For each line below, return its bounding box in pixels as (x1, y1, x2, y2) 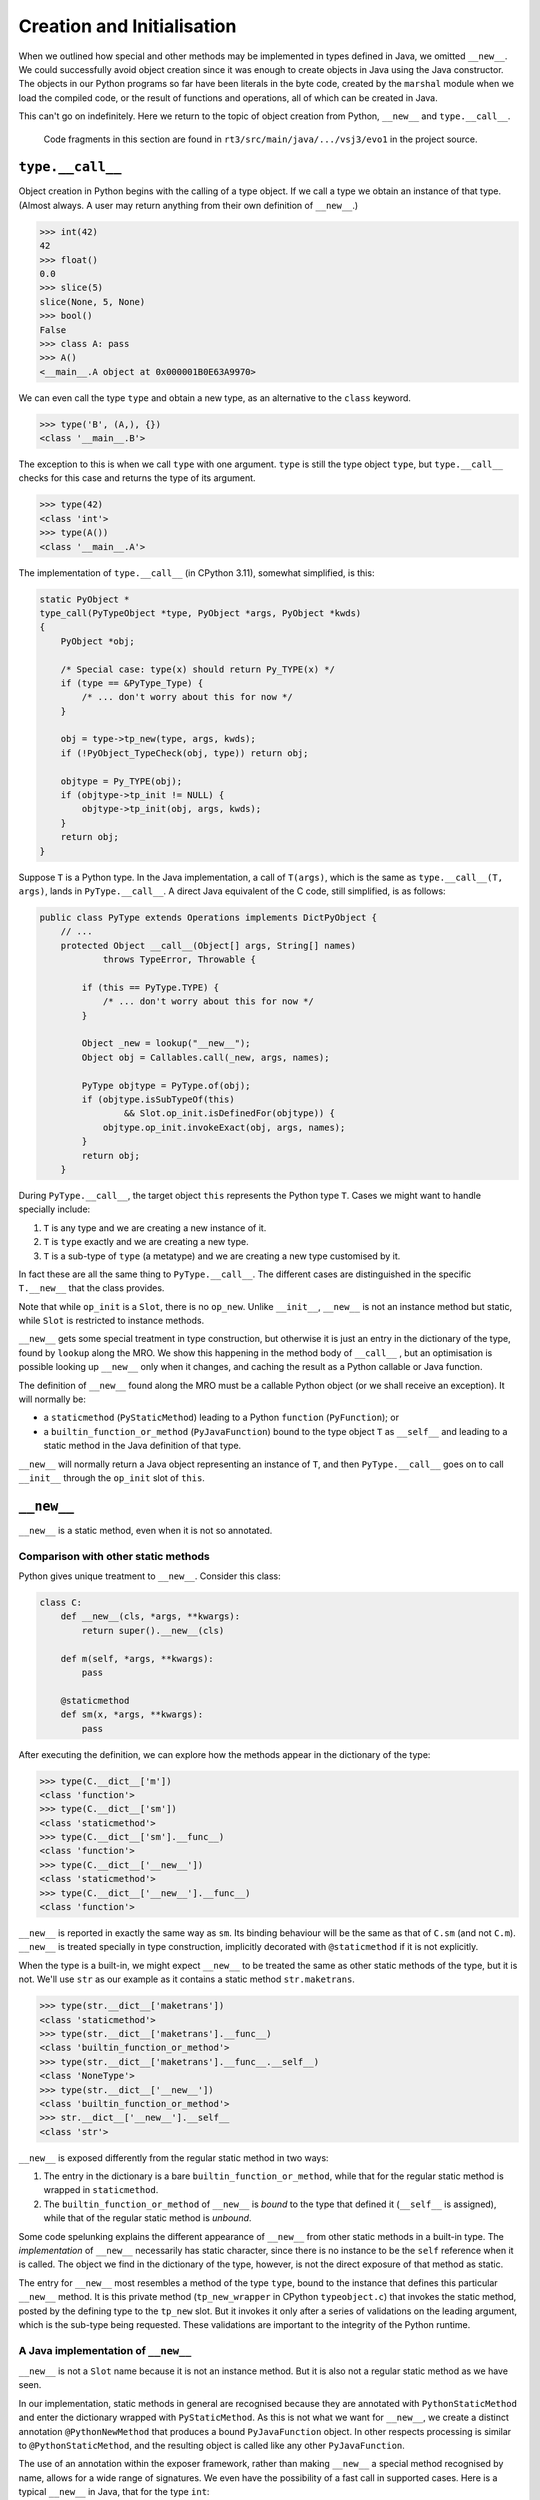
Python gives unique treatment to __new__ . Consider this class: (18, 1570, 282, 1582)
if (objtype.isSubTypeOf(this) (81, 1094, 235, 1105)
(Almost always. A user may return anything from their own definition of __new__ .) (18, 199, 359, 211)
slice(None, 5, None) (39, 296, 146, 307)
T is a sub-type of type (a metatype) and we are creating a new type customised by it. (43, 1250, 401, 1262)
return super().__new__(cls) (81, 1625, 225, 1636)
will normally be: (18, 1393, 87, 1405)
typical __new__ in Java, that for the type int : (18, 2486, 210, 2498)
